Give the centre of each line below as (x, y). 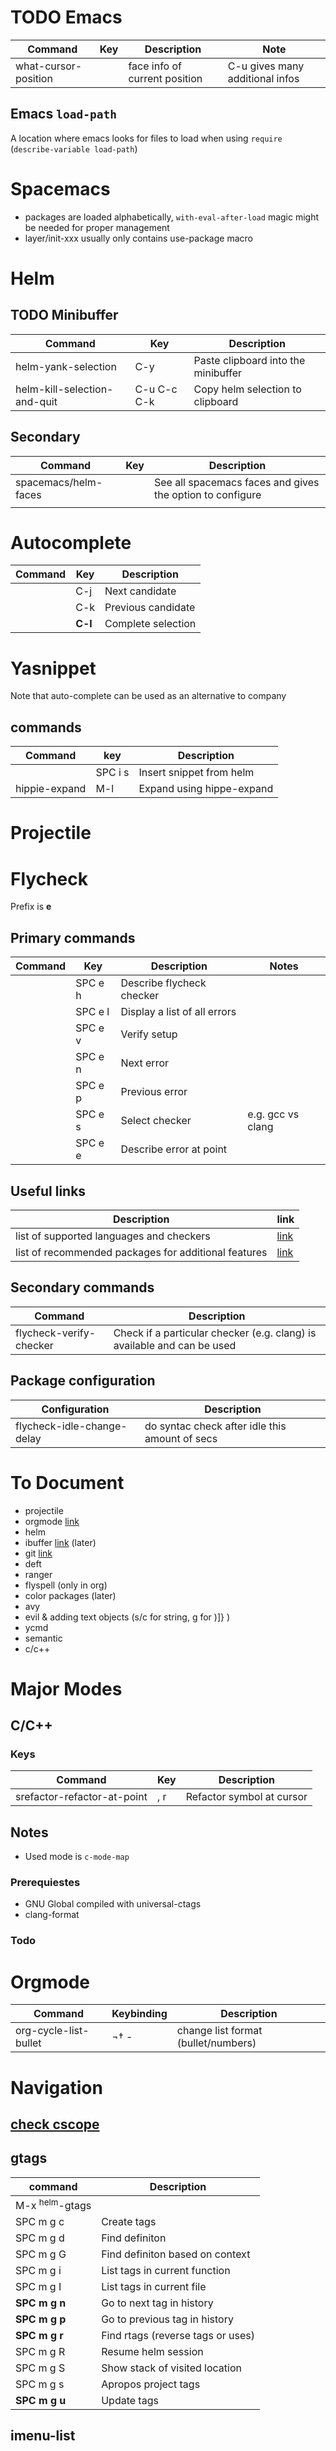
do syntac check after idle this (215, 1426)
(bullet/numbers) (216, 2043)
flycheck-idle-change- (71, 1426)
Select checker (156, 1121)
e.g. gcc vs (273, 1114)
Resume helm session (152, 2352)
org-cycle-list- (52, 2031)
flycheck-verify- (56, 1333)
